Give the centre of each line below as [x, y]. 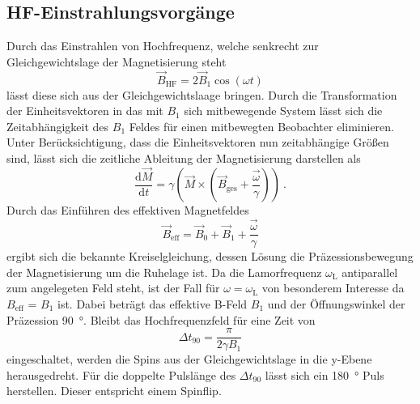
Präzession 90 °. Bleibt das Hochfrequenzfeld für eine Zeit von [161, 319]
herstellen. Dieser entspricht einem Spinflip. [114, 391]
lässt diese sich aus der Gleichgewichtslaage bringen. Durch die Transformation [202, 94]
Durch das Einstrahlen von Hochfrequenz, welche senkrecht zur [163, 46]
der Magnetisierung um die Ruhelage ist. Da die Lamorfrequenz [164, 272]
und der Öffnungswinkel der [336, 303]
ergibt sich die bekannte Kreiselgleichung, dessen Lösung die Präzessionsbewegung [210, 256]
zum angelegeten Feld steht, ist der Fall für [113, 288]
